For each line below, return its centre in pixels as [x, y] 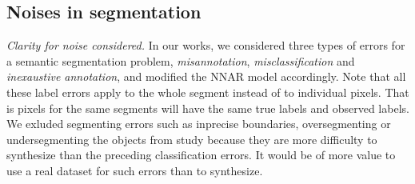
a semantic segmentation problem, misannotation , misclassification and [181, 60]
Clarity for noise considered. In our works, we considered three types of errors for [206, 45]
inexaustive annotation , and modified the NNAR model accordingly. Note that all [206, 76]
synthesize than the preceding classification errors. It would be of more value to [201, 155]
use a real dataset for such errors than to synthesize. [135, 170]
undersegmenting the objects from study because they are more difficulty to [192, 139]
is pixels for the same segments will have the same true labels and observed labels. [208, 108]
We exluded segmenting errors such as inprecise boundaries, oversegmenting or [199, 124]
